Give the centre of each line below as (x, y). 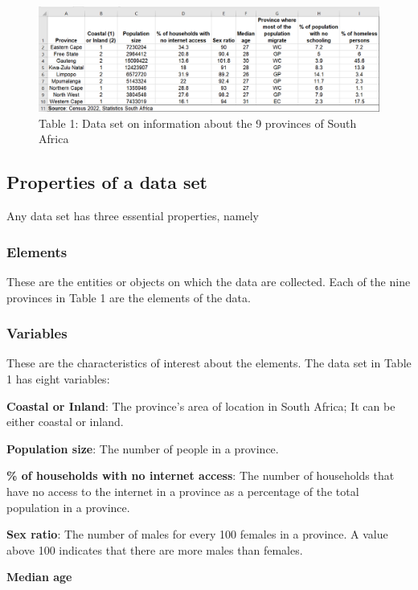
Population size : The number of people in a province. (143, 448)
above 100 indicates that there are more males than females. (155, 549)
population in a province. (68, 507)
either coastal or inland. (65, 422)
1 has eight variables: (58, 379)
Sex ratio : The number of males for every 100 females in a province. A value (197, 534)
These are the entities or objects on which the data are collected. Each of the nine (209, 282)
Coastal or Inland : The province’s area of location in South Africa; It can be (201, 406)
